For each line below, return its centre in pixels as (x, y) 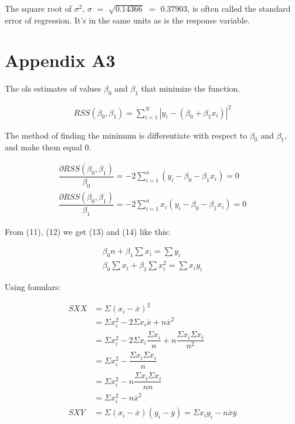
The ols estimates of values (53, 88)
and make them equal (43, 147)
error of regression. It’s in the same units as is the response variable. (127, 20)
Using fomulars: (33, 287)
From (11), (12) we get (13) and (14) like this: (88, 231)
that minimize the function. (191, 88)
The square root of (38, 8)
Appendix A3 (60, 60)
